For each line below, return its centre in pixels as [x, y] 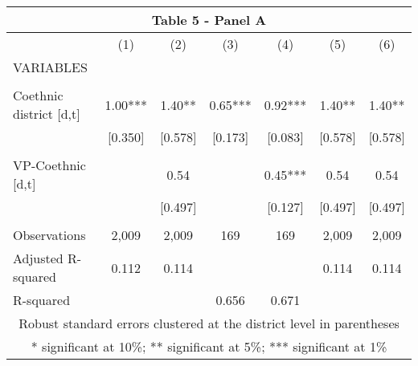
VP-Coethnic [49, 165]
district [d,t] [47, 114]
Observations [49, 235]
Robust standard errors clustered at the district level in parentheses [209, 323]
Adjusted [38, 258]
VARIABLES [50, 67]
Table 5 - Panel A [209, 20]
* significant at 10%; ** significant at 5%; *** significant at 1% [209, 346]
